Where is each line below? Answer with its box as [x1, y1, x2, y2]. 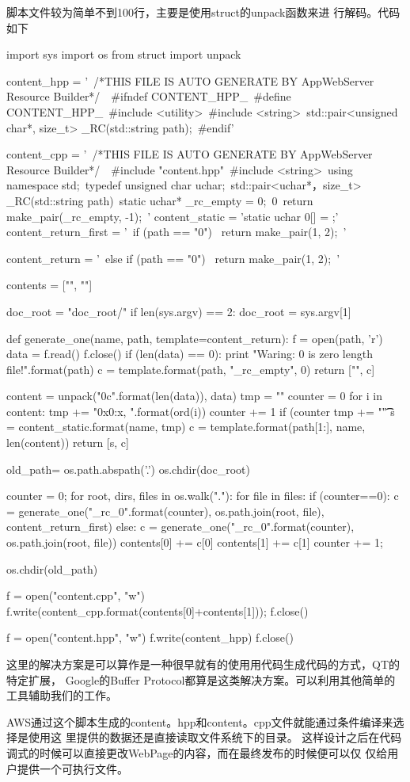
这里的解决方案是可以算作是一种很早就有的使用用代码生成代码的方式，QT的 [6, 656, 400, 672]
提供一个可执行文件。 [17, 760, 128, 776]
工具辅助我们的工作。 [6, 687, 117, 704]
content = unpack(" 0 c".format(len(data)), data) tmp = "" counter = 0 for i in [6, 387, 382, 404]
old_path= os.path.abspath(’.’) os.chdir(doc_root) [6, 460, 250, 477]
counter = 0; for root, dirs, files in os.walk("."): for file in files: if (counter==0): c [6, 487, 399, 504]
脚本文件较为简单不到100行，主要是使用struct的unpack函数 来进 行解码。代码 [6, 4, 401, 20]
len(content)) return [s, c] [6, 434, 129, 451]
